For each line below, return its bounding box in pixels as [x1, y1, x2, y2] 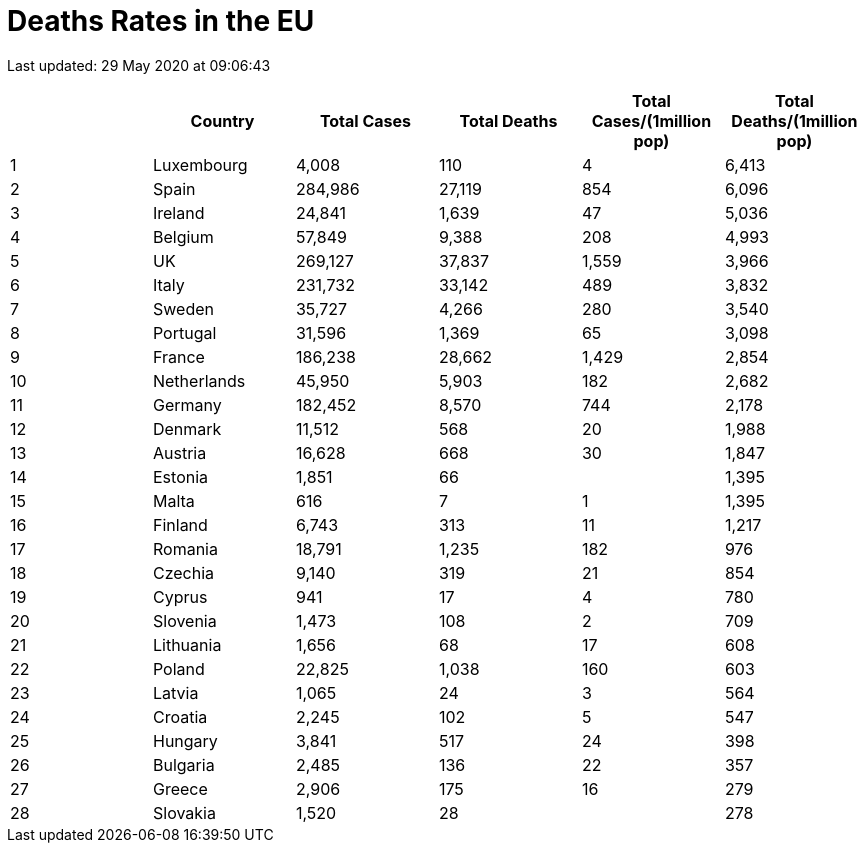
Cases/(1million [591, 110, 712, 131]
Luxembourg [152, 154, 248, 175]
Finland [152, 514, 208, 535]
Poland [152, 658, 205, 679]
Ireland [152, 202, 205, 223]
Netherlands [152, 370, 246, 391]
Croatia [152, 706, 208, 727]
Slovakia [152, 802, 216, 823]
